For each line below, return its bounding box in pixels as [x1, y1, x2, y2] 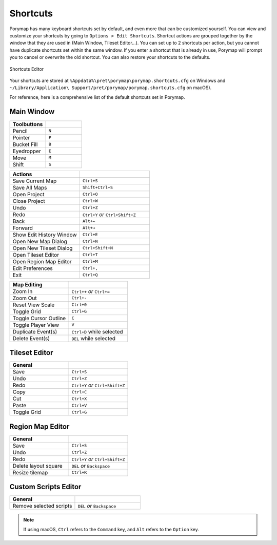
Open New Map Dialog [12, 238, 68, 245]
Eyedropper [12, 148, 41, 155]
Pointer [12, 134, 30, 141]
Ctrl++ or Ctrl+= [71, 287, 110, 295]
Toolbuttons [12, 120, 43, 128]
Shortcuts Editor [9, 66, 44, 72]
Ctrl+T [82, 252, 98, 258]
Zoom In [12, 287, 33, 295]
